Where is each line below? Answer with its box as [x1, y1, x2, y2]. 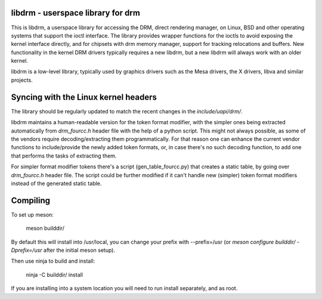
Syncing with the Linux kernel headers [11, 92, 157, 102]
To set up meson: [11, 211, 54, 218]
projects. [11, 76, 33, 84]
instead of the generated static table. [11, 180, 102, 187]
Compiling [11, 195, 51, 205]
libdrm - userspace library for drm [11, 8, 140, 18]
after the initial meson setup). [43, 246, 116, 254]
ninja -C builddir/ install [26, 271, 83, 278]
